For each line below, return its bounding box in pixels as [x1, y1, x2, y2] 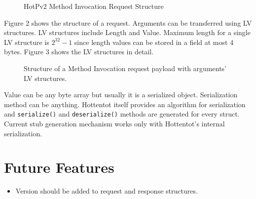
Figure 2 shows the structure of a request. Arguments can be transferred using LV [4, 17, 252, 28]
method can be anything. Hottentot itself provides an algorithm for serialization [4, 99, 246, 109]
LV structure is [4, 37, 49, 47]
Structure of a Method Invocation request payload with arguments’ [24, 63, 227, 73]
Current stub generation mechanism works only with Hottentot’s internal [4, 119, 225, 128]
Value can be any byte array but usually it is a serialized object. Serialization [4, 89, 238, 100]
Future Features [4, 157, 114, 177]
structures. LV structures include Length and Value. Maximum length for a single [4, 27, 251, 38]
